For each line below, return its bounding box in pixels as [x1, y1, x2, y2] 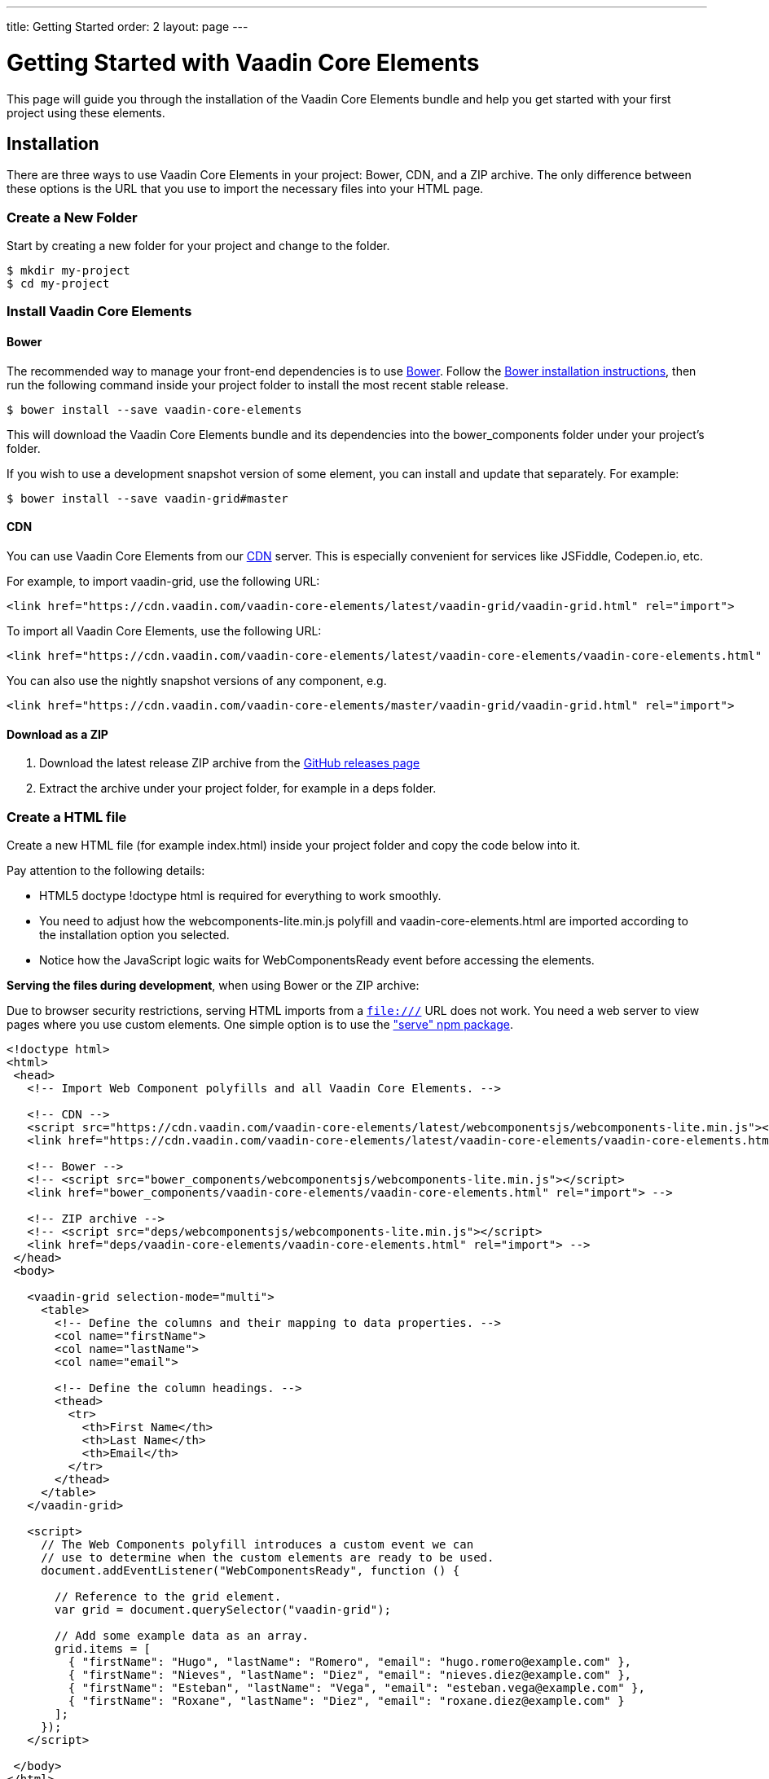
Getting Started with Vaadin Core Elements [7, 48, 480, 77]
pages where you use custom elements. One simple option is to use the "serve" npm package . [7, 1017, 514, 1031]
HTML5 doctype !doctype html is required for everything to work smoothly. [39, 888, 442, 903]
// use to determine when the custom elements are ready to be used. [41, 1550, 494, 1564]
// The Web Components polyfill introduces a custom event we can [41, 1537, 474, 1551]
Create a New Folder [7, 209, 138, 226]
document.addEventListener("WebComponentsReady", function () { [41, 1563, 460, 1577]
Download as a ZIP [7, 727, 108, 741]
